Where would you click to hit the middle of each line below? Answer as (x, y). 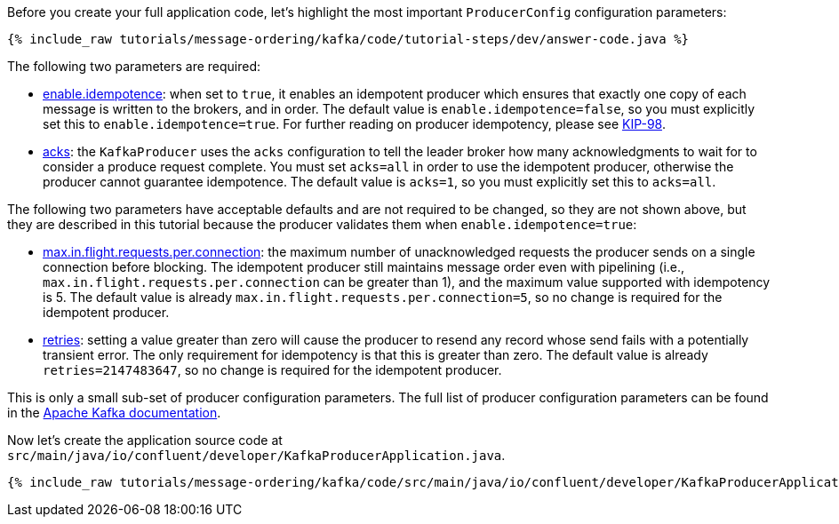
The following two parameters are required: (134, 66)
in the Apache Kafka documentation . (114, 413)
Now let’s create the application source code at (145, 440)
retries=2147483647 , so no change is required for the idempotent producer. (272, 370)
